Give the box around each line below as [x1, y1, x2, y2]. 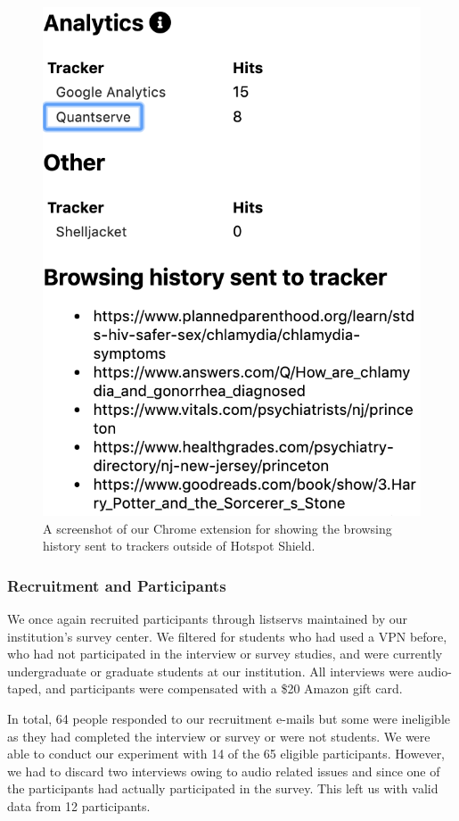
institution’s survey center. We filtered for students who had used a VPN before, [7, 626, 447, 645]
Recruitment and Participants [7, 574, 226, 596]
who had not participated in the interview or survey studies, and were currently [7, 644, 443, 663]
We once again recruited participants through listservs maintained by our [7, 609, 407, 627]
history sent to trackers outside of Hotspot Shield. [43, 536, 316, 555]
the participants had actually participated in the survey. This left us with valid [7, 779, 439, 798]
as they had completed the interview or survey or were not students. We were [7, 726, 430, 745]
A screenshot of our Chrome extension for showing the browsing [43, 518, 392, 537]
